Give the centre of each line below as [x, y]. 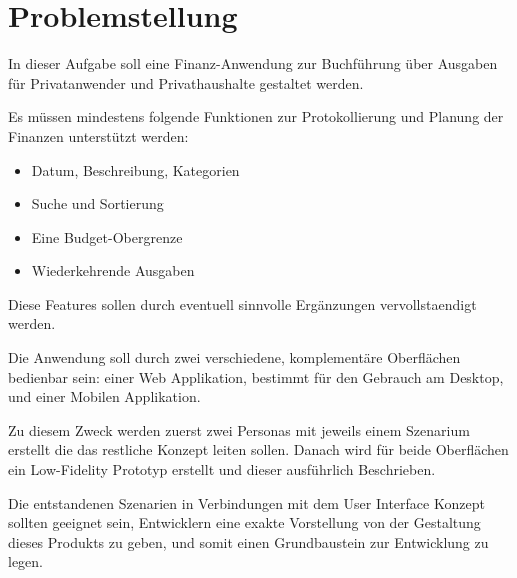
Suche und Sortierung [97, 203]
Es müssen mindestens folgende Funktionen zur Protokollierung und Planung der [256, 116]
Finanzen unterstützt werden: [98, 135]
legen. [25, 561]
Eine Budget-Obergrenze [107, 236]
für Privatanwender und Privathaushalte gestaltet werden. [186, 82]
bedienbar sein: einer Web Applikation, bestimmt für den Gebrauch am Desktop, [256, 376]
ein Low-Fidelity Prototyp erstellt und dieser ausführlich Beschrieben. [222, 469]
